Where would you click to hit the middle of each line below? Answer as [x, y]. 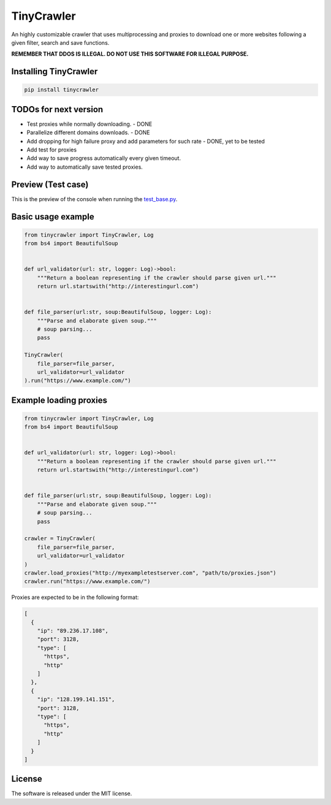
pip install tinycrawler [62, 90]
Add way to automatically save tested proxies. [85, 167]
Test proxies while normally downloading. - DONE [89, 124]
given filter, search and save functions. [60, 42]
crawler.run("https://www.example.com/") [87, 582]
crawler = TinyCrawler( [60, 539]
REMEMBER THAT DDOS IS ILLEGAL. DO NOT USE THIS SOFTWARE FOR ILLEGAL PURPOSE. [130, 54]
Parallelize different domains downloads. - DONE [88, 132]
